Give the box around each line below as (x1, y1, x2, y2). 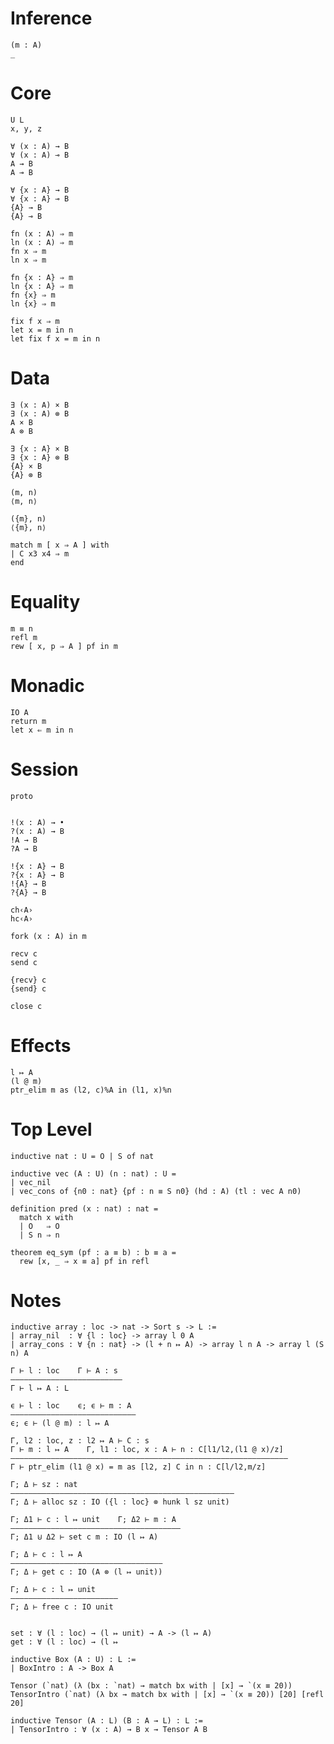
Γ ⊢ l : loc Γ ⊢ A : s (10, 1366, 118, 1376)
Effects (10, 1034, 72, 1057)
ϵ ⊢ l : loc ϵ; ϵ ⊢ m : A (10, 1401, 132, 1411)
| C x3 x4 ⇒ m (10, 548, 70, 559)
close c (10, 1001, 43, 1011)
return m (10, 716, 47, 726)
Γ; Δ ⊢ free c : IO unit (10, 1602, 114, 1612)
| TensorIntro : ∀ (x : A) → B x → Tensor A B (10, 1725, 208, 1735)
